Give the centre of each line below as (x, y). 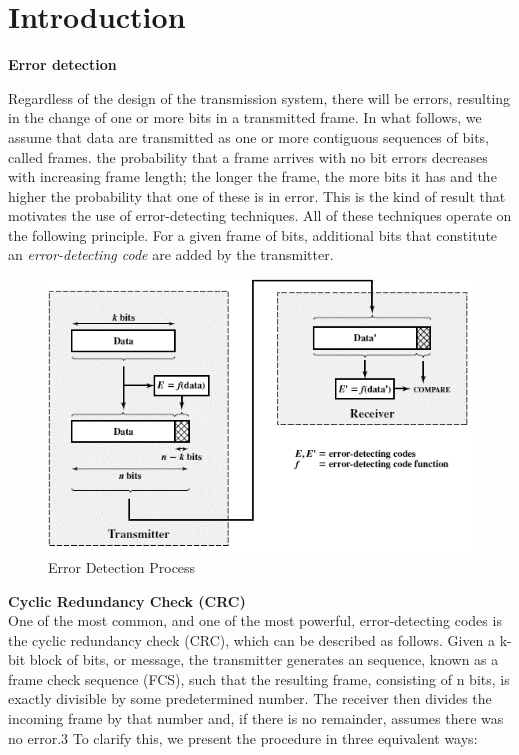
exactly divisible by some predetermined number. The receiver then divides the (250, 698)
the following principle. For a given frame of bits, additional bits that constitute (253, 234)
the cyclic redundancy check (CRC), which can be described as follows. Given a (252, 639)
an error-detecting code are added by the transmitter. (171, 254)
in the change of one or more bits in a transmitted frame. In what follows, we (245, 117)
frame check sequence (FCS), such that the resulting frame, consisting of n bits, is (259, 678)
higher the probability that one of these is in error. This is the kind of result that (257, 195)
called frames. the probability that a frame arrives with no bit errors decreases (248, 156)
